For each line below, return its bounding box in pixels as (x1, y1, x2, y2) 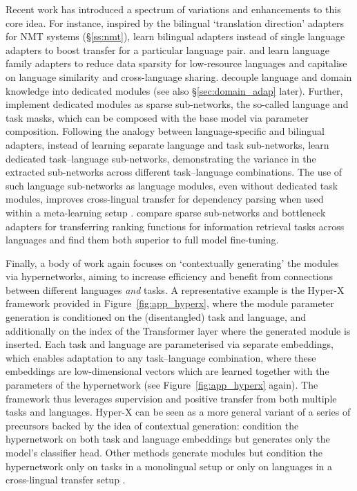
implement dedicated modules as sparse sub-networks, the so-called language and (6, 97, 349, 111)
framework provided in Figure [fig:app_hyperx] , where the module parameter (6, 296, 334, 311)
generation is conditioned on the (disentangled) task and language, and (6, 310, 307, 324)
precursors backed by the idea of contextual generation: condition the (6, 418, 299, 432)
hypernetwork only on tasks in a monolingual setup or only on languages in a (6, 458, 332, 473)
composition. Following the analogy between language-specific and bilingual (6, 124, 325, 138)
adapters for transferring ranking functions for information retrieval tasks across (6, 219, 345, 233)
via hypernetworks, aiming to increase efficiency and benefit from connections (6, 269, 334, 284)
